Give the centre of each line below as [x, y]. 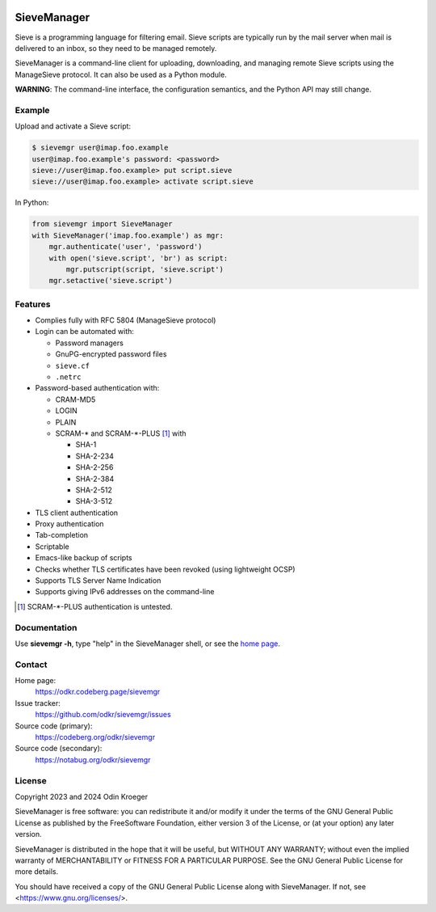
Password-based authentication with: [97, 388]
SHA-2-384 [95, 479]
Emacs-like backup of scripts [84, 558]
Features [33, 304]
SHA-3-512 [94, 501]
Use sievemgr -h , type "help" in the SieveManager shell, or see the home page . [147, 644]
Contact [31, 665]
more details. [37, 872]
